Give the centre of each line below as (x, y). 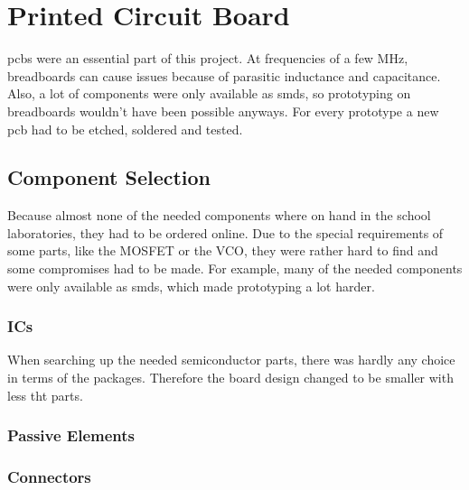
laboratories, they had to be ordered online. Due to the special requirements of (225, 232)
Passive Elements (71, 435)
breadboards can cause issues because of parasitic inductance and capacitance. (224, 75)
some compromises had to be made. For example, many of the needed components (235, 268)
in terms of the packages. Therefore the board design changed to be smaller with (230, 378)
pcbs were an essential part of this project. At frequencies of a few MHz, (208, 58)
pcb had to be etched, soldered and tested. (125, 129)
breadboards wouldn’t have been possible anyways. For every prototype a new (223, 111)
